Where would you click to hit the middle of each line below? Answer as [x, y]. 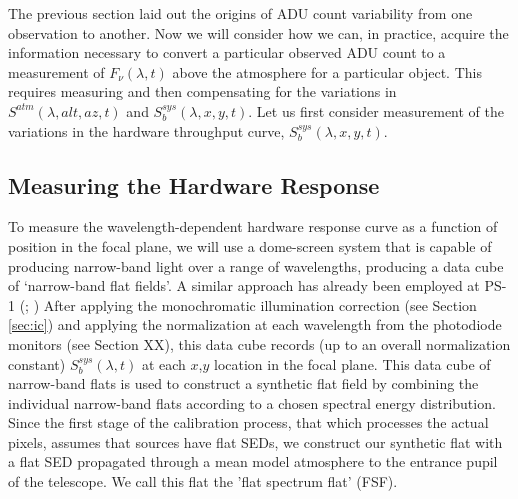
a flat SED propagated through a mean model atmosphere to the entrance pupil [253, 461]
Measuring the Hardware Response [194, 184]
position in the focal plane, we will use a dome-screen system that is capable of [250, 245]
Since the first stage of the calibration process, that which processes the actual [248, 422]
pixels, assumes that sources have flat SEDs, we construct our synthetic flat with [255, 441]
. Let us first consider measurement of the [376, 110]
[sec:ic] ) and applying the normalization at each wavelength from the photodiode [255, 324]
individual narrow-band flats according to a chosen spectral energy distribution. [252, 402]
